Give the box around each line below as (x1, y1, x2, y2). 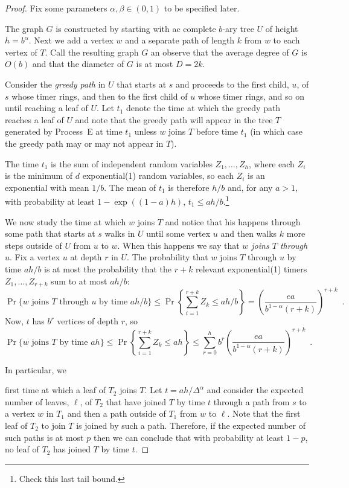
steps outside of (5, 239, 62, 251)
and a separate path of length (125, 34, 235, 47)
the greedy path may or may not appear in (5, 136, 164, 149)
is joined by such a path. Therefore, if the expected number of (76, 419, 306, 431)
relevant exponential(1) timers (196, 262, 307, 275)
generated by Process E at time (5, 125, 123, 138)
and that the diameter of (32, 57, 124, 70)
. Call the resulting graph (45, 45, 139, 58)
